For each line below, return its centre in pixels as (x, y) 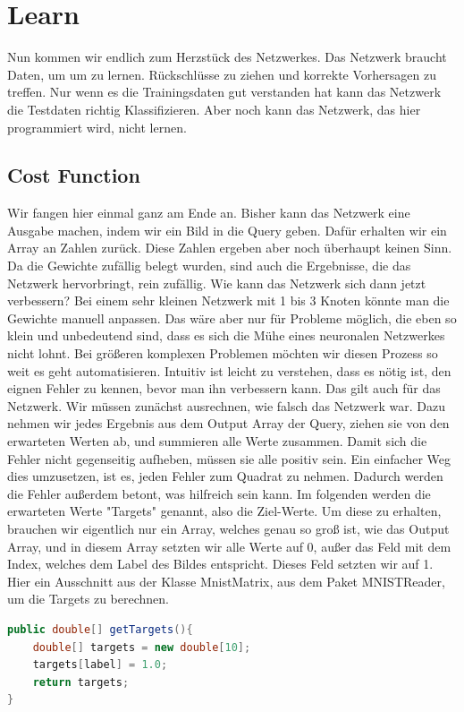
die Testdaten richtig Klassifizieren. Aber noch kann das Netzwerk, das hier (214, 109)
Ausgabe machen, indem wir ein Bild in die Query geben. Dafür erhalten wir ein (227, 230)
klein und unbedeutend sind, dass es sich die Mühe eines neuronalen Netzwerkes (226, 335)
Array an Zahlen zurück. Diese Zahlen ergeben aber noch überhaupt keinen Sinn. (230, 248)
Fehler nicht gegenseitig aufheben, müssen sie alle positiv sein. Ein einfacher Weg (229, 458)
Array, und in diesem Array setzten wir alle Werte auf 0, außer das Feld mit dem (229, 546)
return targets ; (81, 682)
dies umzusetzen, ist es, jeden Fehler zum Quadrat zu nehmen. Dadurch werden (225, 476)
